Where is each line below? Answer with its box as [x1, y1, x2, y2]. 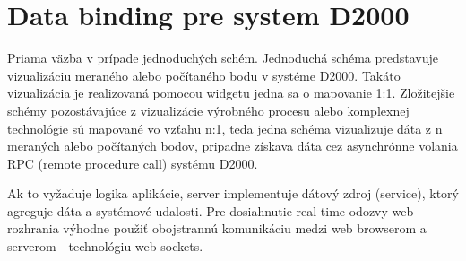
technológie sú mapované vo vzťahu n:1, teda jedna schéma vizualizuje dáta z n [7, 118, 443, 137]
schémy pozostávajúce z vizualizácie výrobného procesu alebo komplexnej [7, 100, 410, 119]
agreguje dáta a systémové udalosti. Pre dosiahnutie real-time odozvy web [7, 201, 414, 220]
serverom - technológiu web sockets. [7, 237, 203, 256]
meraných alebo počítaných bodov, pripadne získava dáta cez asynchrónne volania [7, 136, 458, 155]
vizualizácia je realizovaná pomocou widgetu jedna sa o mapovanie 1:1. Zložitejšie [7, 83, 455, 102]
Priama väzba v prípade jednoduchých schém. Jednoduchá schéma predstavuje [7, 48, 439, 67]
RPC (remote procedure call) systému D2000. [7, 153, 258, 172]
